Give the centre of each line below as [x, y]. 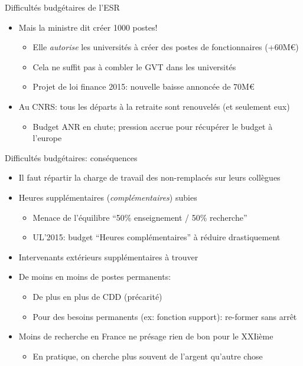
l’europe [47, 138]
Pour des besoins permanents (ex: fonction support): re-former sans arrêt [165, 316]
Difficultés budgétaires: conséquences [71, 157]
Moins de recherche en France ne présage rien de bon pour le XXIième [146, 336]
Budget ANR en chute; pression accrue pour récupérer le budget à [153, 126]
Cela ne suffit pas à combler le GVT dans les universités [134, 66]
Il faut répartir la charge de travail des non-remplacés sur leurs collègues [149, 177]
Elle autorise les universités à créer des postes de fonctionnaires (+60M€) [166, 47]
